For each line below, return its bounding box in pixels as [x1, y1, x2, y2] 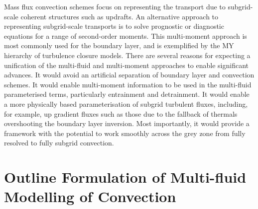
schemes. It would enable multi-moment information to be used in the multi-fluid [4, 79, 252, 89]
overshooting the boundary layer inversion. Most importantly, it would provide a [4, 118, 250, 129]
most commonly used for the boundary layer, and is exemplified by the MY [4, 40, 234, 51]
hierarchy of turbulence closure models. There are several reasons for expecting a [4, 50, 251, 60]
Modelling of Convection [4, 186, 176, 207]
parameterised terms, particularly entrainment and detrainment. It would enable [4, 89, 250, 99]
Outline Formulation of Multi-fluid [4, 167, 247, 187]
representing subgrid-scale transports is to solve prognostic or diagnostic [4, 21, 224, 31]
